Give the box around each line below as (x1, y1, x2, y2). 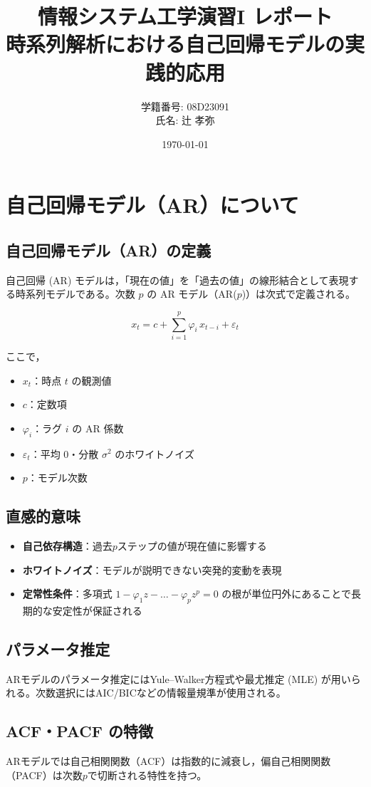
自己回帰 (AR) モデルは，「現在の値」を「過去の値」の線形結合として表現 (6, 272, 349, 287)
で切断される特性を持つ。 (87, 767, 207, 782)
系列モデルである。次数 (25, 286, 135, 301)
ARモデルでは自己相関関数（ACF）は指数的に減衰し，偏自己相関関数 (6, 754, 331, 768)
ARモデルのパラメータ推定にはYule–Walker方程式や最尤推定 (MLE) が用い (6, 671, 351, 686)
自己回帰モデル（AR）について (6, 190, 299, 219)
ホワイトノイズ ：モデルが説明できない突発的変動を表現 (22, 562, 282, 577)
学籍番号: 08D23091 (140, 98, 230, 113)
